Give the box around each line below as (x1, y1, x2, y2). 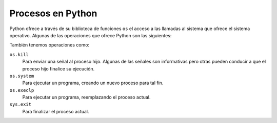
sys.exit (9, 102, 32, 107)
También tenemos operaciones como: (9, 42, 90, 48)
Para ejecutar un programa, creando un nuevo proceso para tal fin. (22, 80, 164, 86)
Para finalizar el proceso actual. (22, 108, 89, 114)
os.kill (9, 52, 29, 57)
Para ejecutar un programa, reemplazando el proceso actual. (22, 94, 151, 101)
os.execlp (9, 87, 34, 93)
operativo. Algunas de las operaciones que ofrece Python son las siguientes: (9, 32, 172, 38)
